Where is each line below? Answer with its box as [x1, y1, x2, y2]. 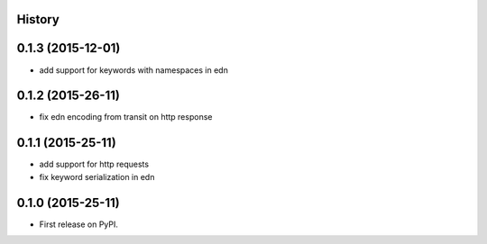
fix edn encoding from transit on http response [39, 112, 213, 122]
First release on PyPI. [39, 219, 119, 230]
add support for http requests [39, 158, 149, 170]
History [16, 12, 60, 27]
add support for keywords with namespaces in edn [39, 64, 229, 76]
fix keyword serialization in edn [39, 171, 155, 182]
